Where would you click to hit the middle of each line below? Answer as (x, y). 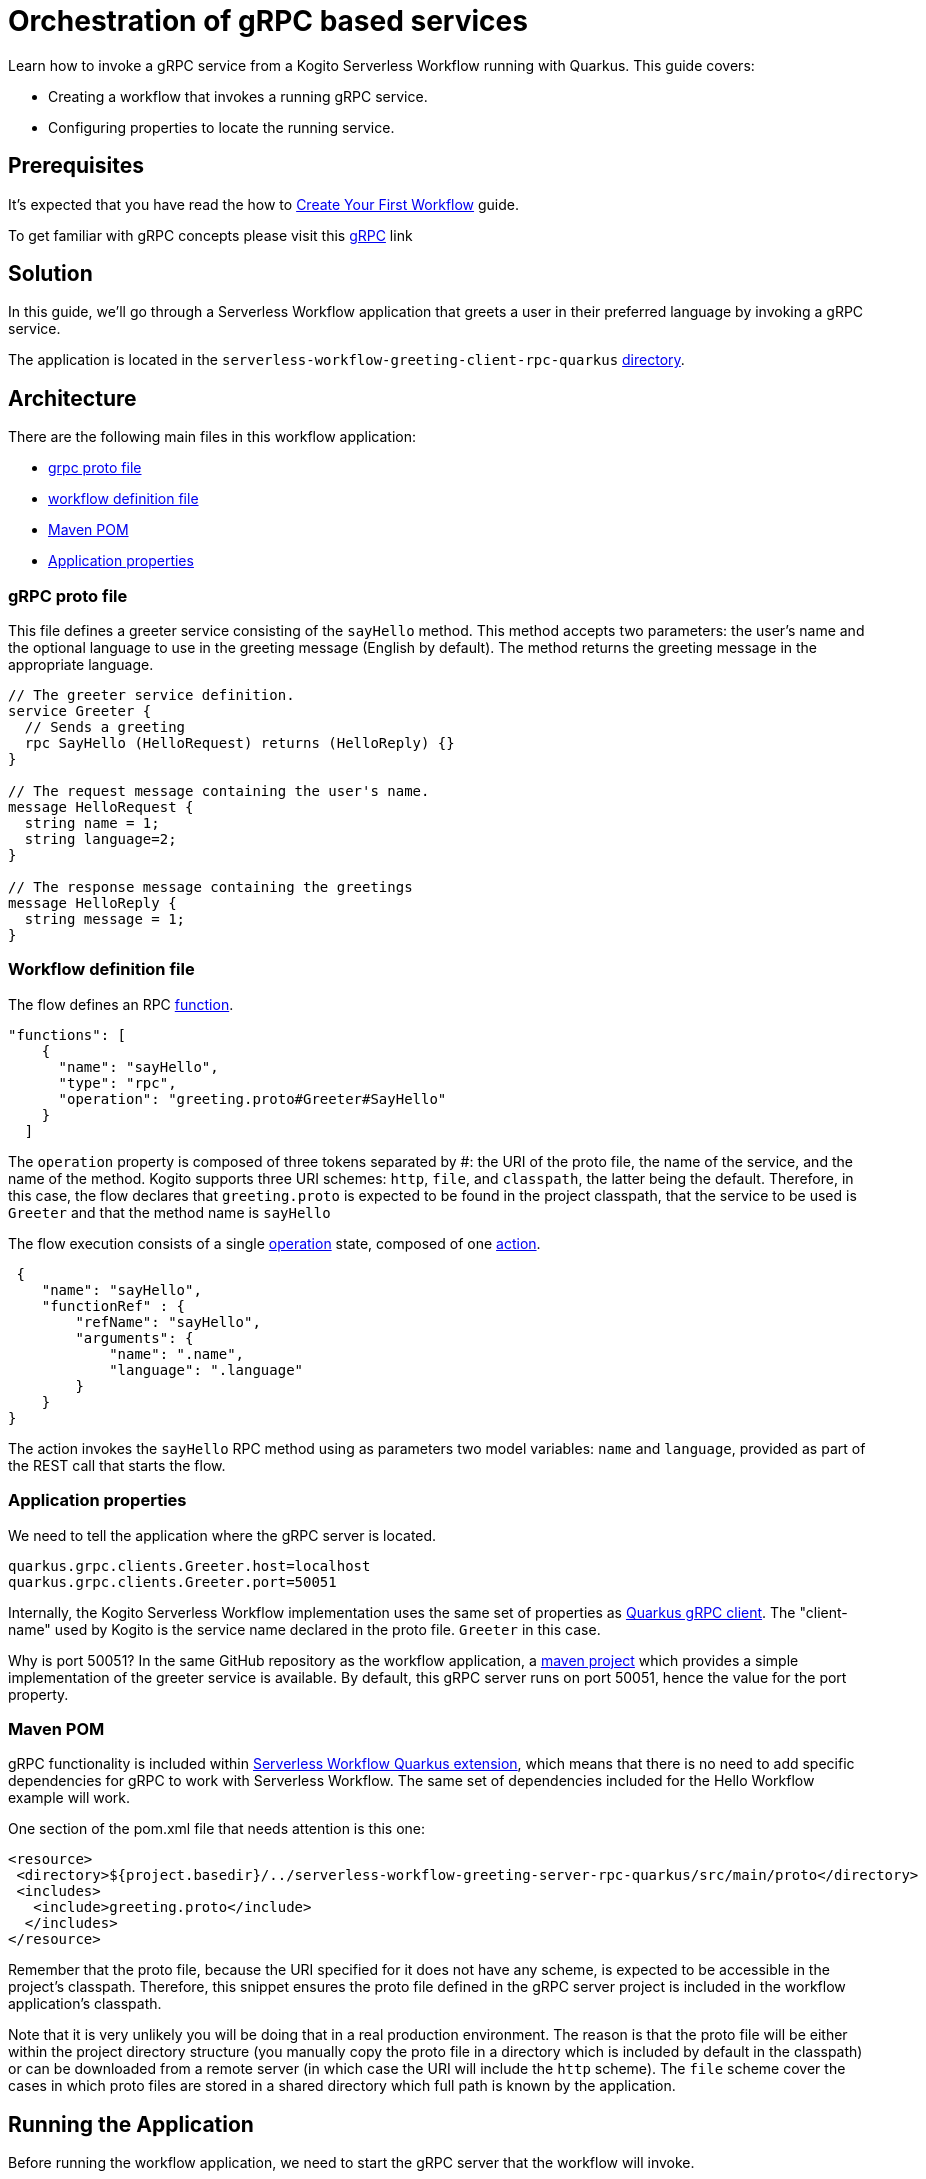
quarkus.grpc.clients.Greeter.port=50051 (172, 1581)
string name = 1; (92, 823)
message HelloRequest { (101, 807)
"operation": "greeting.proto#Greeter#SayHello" (252, 1098)
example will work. (69, 1798)
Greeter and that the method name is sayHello (169, 1212)
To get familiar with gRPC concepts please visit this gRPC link (210, 235)
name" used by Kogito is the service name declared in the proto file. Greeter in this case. (304, 1629)
